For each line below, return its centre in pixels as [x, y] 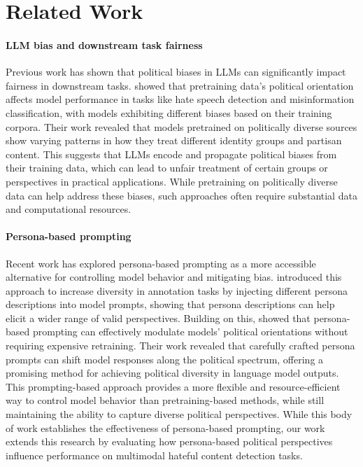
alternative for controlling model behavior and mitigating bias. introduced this [174, 277]
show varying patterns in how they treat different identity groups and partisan [174, 140]
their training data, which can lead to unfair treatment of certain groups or [167, 168]
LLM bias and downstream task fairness [104, 44]
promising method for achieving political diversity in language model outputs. [172, 373]
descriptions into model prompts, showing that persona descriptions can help [170, 304]
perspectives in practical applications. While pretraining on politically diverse [172, 181]
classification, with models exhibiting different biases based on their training [169, 112]
